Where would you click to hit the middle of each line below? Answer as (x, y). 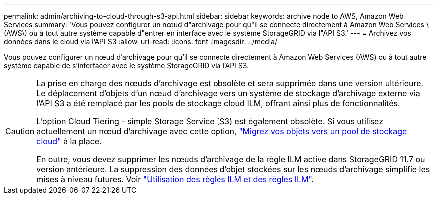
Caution (20, 131)
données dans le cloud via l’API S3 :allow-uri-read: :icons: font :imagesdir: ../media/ (141, 42)
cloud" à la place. (69, 141)
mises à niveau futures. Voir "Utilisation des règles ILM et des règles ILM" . (175, 179)
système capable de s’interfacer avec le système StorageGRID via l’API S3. (127, 66)
